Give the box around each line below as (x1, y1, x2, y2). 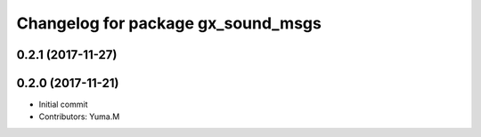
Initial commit (38, 99, 88, 110)
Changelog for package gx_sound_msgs (16, 13, 322, 33)
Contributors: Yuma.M (38, 111, 120, 122)
